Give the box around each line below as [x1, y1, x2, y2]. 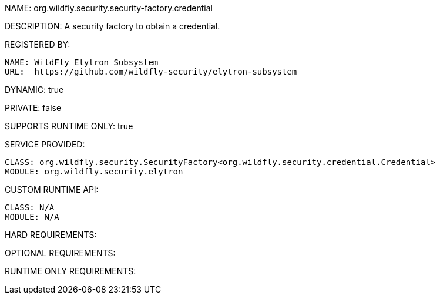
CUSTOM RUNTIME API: [5, 184, 99, 194]
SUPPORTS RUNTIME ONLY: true [5, 121, 133, 131]
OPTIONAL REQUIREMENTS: [5, 248, 116, 258]
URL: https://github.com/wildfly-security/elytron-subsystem [5, 67, 297, 76]
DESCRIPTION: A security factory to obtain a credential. [5, 21, 220, 31]
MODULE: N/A [5, 212, 59, 221]
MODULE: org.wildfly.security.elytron [5, 167, 183, 176]
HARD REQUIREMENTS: [5, 230, 97, 240]
